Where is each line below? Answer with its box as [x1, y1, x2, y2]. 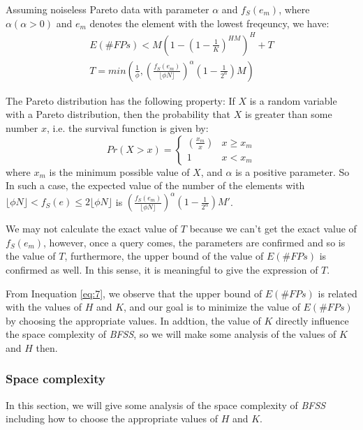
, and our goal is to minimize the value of [124, 299, 300, 314]
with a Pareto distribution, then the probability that [6, 107, 231, 121]
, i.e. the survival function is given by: [47, 120, 209, 135]
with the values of [6, 299, 82, 314]
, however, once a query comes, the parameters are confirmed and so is [43, 235, 346, 249]
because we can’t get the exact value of [189, 221, 357, 236]
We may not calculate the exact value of [6, 221, 178, 236]
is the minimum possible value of [49, 164, 190, 179]
